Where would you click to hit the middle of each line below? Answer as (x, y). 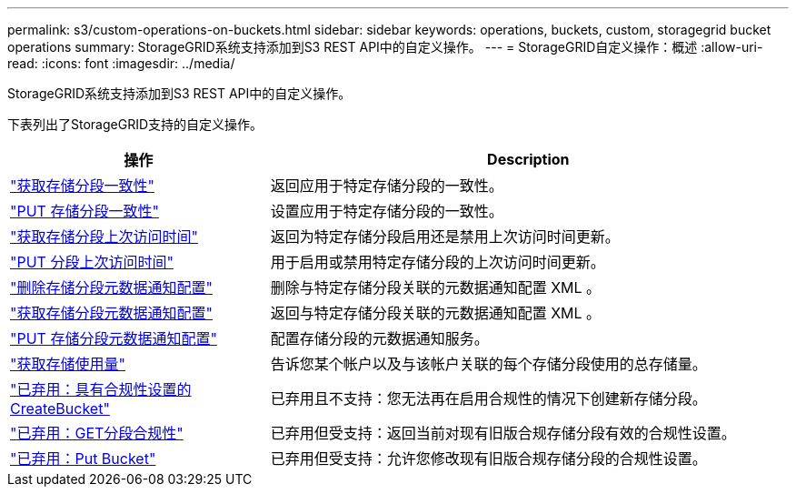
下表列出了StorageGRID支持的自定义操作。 (135, 124)
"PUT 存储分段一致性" (85, 211)
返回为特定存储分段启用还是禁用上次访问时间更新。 (445, 237)
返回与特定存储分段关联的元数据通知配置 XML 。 (436, 313)
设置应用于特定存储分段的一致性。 (387, 211)
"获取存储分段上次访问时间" (104, 237)
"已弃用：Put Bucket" (83, 459)
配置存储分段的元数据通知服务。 (379, 338)
